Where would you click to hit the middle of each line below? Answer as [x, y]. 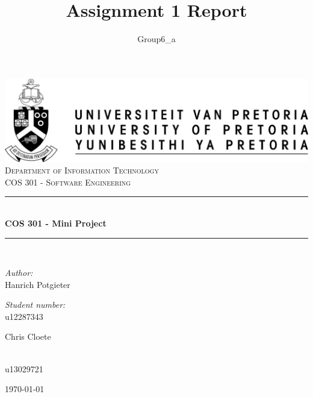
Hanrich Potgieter [38, 284]
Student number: [35, 305]
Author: [19, 273]
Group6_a [156, 39]
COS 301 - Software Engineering [68, 182]
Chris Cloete [28, 336]
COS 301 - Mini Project [56, 223]
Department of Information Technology [82, 170]
